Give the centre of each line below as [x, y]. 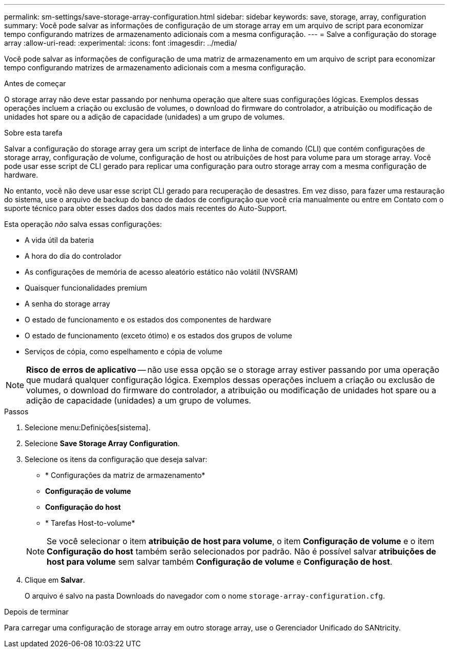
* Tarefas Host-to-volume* [90, 523]
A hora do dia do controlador [73, 256]
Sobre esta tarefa [33, 133]
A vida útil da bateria [59, 240]
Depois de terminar [36, 612]
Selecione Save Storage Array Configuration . [102, 443]
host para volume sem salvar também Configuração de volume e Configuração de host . [220, 562]
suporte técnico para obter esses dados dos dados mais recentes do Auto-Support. [146, 208]
